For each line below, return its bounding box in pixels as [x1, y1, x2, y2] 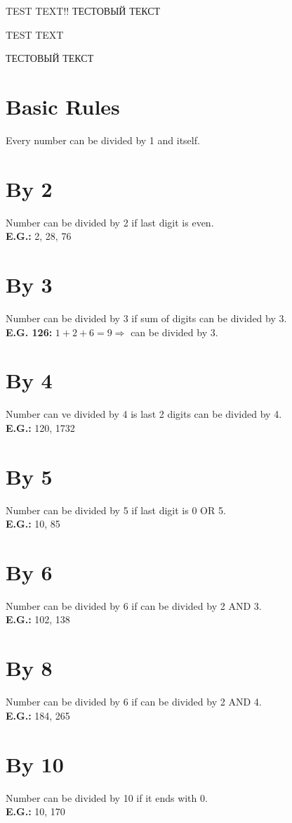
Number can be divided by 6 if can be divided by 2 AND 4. [6, 694, 262, 709]
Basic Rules [6, 91, 120, 120]
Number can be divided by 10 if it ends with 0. [6, 790, 208, 805]
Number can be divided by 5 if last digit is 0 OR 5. [6, 502, 226, 517]
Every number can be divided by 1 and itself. [6, 132, 200, 147]
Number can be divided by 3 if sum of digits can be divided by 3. [6, 310, 287, 325]
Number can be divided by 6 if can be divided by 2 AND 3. [6, 598, 262, 613]
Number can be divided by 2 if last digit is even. [6, 215, 214, 229]
